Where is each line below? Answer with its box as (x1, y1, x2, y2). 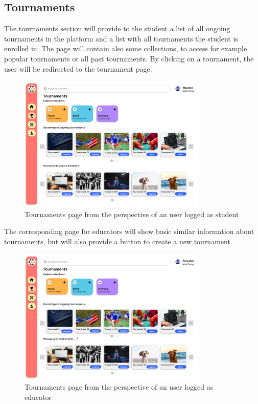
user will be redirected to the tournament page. (4, 63, 152, 74)
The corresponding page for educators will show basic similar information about (4, 226, 254, 237)
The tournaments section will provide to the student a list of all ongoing (4, 23, 230, 34)
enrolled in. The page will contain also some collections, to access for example (4, 43, 247, 54)
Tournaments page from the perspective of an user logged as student (25, 208, 239, 219)
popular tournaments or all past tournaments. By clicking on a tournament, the (4, 53, 254, 63)
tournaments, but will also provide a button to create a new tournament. (4, 236, 232, 247)
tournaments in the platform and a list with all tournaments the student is (4, 33, 238, 44)
